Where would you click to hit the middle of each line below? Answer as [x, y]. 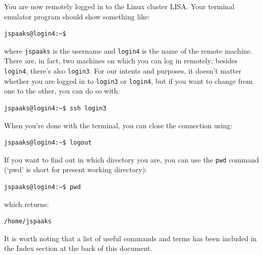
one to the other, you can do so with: [62, 91]
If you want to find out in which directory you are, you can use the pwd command [132, 159]
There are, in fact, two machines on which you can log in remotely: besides [121, 61]
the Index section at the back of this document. [78, 248]
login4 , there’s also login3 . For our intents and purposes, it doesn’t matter [123, 71]
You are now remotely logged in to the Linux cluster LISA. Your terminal [119, 6]
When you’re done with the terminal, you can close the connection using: [118, 125]
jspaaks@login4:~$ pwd [43, 187]
